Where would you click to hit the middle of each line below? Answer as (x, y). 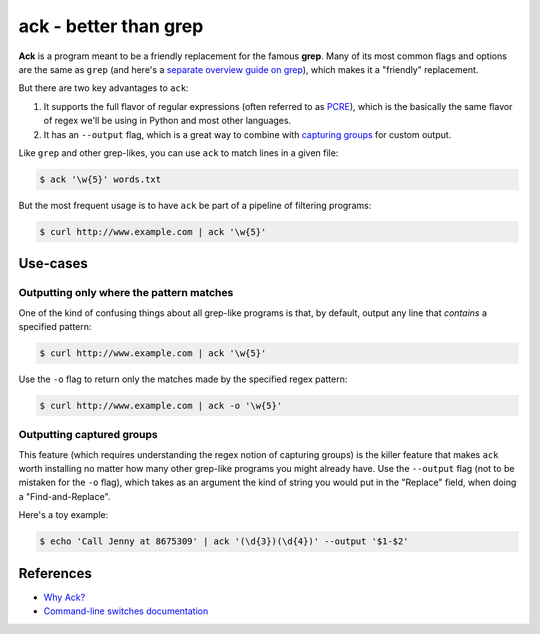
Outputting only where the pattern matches (126, 293)
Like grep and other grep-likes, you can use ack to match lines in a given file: (178, 152)
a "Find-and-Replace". (64, 496)
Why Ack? (64, 597)
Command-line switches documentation (126, 611)
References (55, 573)
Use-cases (53, 263)
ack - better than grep (111, 26)
